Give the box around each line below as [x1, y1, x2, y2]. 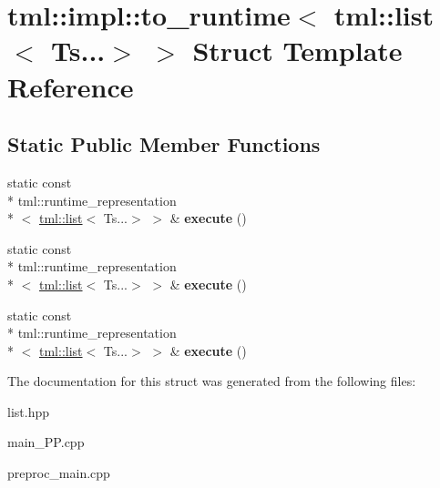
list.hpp [7, 402, 49, 421]
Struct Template [192, 32, 403, 69]
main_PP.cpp [7, 432, 85, 452]
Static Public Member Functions [7, 130, 321, 158]
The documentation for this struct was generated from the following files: [7, 371, 416, 391]
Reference [7, 67, 134, 105]
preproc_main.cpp [7, 463, 110, 483]
